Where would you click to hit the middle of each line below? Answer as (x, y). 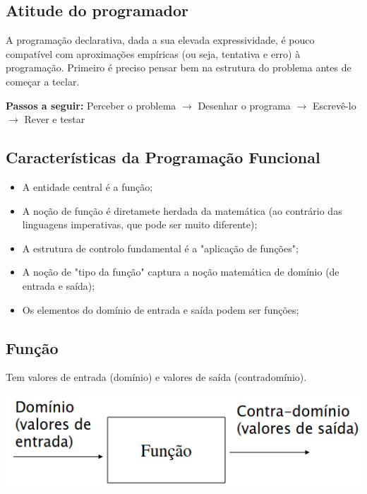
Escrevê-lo (334, 105)
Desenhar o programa (244, 105)
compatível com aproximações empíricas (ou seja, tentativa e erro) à (153, 53)
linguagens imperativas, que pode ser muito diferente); (140, 224)
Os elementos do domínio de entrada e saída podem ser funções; (161, 309)
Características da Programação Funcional (163, 157)
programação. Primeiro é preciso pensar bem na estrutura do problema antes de (179, 67)
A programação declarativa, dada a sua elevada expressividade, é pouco (160, 40)
